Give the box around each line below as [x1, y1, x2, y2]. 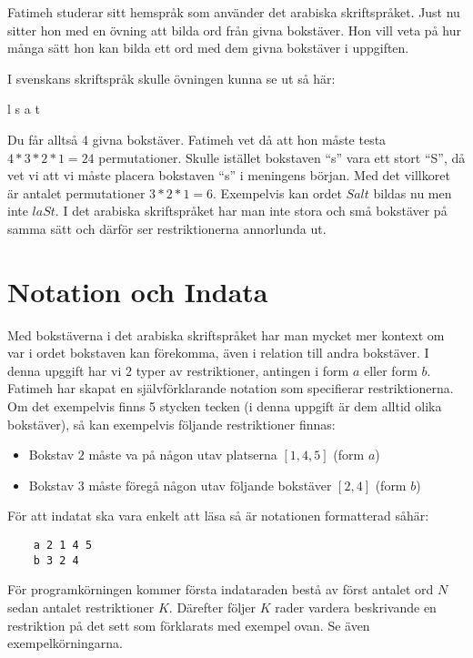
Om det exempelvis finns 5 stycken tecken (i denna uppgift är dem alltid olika [7, 397, 442, 416]
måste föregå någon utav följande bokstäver [88, 475, 332, 494]
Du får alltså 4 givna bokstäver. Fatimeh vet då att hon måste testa [7, 129, 387, 148]
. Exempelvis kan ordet [213, 183, 342, 202]
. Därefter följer [168, 597, 257, 616]
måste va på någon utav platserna [88, 445, 277, 464]
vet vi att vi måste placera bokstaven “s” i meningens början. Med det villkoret [7, 166, 450, 185]
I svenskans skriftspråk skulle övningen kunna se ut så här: [7, 68, 336, 87]
